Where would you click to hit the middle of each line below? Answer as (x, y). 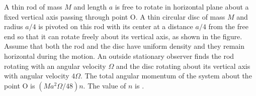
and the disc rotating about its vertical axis (183, 66)
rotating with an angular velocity (55, 66)
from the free (228, 26)
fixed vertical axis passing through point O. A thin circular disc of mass (115, 16)
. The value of (105, 85)
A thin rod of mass (33, 7)
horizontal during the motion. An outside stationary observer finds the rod (119, 56)
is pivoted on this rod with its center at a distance (116, 26)
